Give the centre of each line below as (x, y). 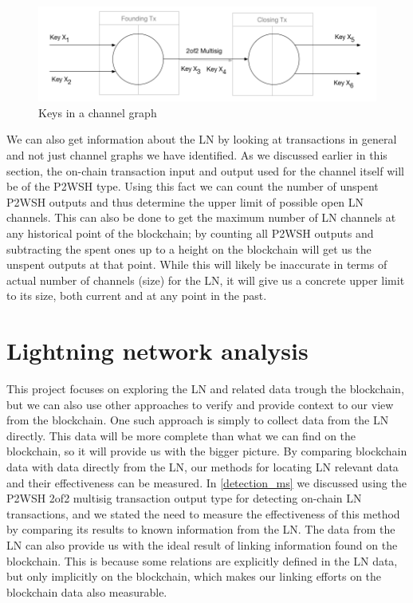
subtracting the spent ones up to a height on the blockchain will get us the (189, 248)
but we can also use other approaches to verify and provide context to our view (200, 404)
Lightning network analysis (157, 351)
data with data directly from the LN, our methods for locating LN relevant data (203, 467)
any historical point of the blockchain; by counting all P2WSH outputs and (190, 233)
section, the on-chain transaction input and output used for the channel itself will (205, 170)
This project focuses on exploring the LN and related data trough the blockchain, (205, 389)
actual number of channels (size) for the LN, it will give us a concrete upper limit (206, 280)
